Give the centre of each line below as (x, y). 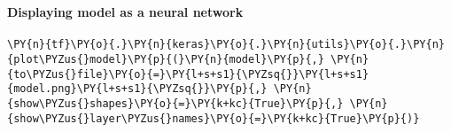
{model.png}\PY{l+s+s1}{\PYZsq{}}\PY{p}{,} (137, 89)
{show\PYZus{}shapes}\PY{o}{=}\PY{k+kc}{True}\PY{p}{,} (175, 104)
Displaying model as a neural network (125, 12)
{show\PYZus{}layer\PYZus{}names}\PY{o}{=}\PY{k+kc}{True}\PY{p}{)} (214, 118)
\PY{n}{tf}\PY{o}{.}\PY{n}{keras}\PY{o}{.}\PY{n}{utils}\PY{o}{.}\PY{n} (226, 45)
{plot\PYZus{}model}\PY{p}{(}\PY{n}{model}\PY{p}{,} (166, 60)
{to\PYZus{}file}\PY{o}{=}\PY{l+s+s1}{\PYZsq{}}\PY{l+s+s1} (188, 74)
